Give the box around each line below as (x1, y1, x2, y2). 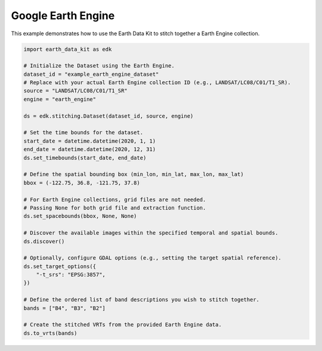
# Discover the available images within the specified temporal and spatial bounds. (23, 230, 278, 236)
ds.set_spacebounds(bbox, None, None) (23, 213, 137, 220)
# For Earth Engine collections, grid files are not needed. (23, 196, 206, 203)
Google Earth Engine (11, 9, 115, 22)
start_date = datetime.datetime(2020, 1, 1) (23, 137, 156, 144)
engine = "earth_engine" (23, 96, 97, 103)
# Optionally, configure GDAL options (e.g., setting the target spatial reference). (23, 254, 281, 261)
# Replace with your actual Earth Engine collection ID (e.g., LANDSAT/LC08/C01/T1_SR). (23, 79, 292, 86)
